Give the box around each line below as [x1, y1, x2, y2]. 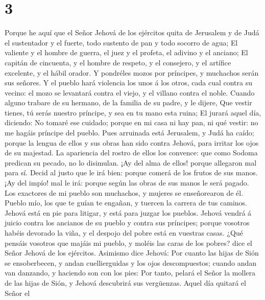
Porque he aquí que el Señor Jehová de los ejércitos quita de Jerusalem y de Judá [5, 27, 259, 38]
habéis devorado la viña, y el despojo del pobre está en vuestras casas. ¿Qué [5, 227, 243, 238]
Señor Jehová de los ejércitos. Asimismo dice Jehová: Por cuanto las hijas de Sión [5, 247, 259, 258]
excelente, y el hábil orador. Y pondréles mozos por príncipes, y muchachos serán [5, 67, 259, 78]
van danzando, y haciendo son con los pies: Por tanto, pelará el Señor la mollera [5, 267, 255, 278]
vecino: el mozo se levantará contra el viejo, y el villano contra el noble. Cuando [5, 87, 255, 98]
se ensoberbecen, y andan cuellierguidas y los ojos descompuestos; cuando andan [5, 257, 257, 268]
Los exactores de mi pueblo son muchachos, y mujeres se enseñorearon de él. [5, 187, 244, 198]
